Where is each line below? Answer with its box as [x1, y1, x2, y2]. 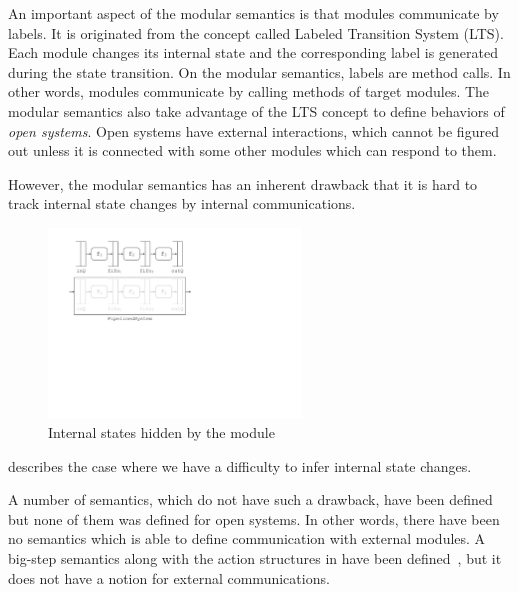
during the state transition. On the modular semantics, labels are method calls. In [8, 61, 511, 82]
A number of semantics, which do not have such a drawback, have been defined [8, 489, 493, 510]
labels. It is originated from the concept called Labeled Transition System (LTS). [8, 22, 504, 43]
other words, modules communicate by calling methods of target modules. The [8, 81, 490, 102]
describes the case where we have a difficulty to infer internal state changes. [8, 455, 472, 476]
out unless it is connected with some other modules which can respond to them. [8, 140, 497, 161]
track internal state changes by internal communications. [8, 193, 356, 214]
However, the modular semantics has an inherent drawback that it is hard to [8, 173, 478, 194]
